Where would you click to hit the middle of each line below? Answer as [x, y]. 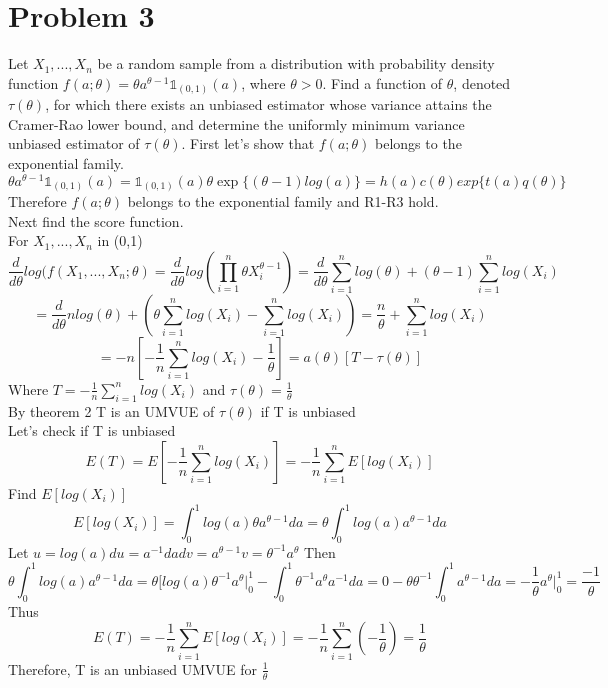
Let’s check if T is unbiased [92, 430]
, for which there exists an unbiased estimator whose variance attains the [268, 104]
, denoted [482, 82]
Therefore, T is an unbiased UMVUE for [132, 668]
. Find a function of [382, 82]
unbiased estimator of [74, 143]
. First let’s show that [248, 143]
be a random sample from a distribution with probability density [296, 63]
